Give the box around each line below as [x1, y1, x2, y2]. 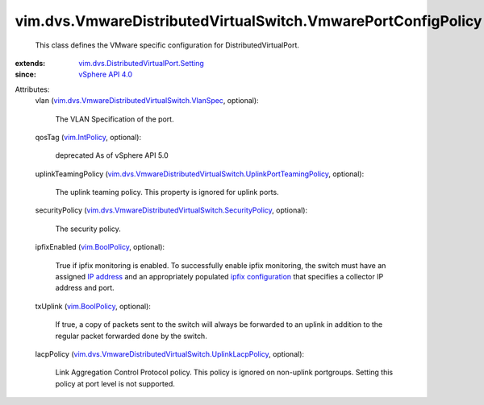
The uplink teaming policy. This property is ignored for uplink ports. [55, 188, 279, 197]
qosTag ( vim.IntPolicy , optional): [35, 132, 141, 142]
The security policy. [55, 224, 121, 233]
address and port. [55, 283, 115, 293]
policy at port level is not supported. [55, 378, 175, 388]
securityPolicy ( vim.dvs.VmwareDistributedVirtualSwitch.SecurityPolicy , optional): [35, 205, 308, 215]
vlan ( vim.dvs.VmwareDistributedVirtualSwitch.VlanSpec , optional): [35, 96, 259, 105]
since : [15, 69, 36, 80]
